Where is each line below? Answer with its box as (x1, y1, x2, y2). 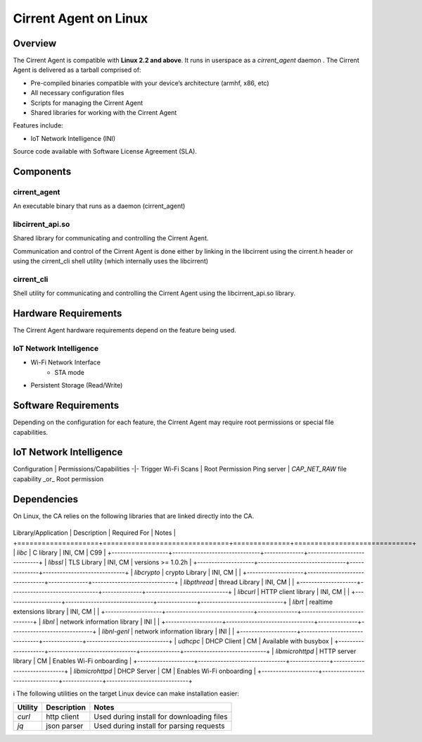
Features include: (13, 121, 63, 130)
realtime (309, 598, 333, 606)
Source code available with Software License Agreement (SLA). (13, 147, 197, 156)
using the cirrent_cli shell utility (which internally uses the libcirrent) (13, 257, 209, 266)
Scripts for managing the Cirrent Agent (30, 99, 143, 107)
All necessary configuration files (30, 89, 124, 97)
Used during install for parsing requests (94, 721, 225, 731)
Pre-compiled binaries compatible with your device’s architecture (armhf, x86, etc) (30, 78, 270, 87)
